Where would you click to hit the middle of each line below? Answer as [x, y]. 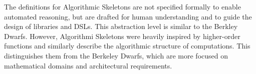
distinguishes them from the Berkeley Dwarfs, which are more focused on [116, 55]
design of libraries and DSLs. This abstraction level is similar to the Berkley [121, 26]
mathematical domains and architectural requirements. [88, 65]
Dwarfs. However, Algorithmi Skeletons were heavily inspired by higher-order [122, 36]
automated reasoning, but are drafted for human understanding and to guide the [128, 16]
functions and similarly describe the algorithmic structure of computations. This [127, 46]
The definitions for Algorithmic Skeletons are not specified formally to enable [122, 6]
